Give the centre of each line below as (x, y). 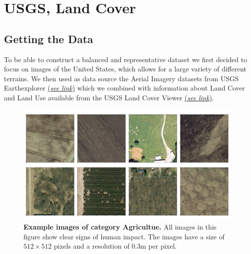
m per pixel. (159, 246)
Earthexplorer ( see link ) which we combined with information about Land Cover (125, 88)
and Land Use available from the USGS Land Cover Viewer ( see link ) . (109, 97)
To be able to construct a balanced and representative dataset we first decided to (125, 59)
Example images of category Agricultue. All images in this (120, 227)
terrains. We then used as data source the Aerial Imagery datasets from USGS (121, 78)
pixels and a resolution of (92, 246)
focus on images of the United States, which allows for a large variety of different (125, 69)
